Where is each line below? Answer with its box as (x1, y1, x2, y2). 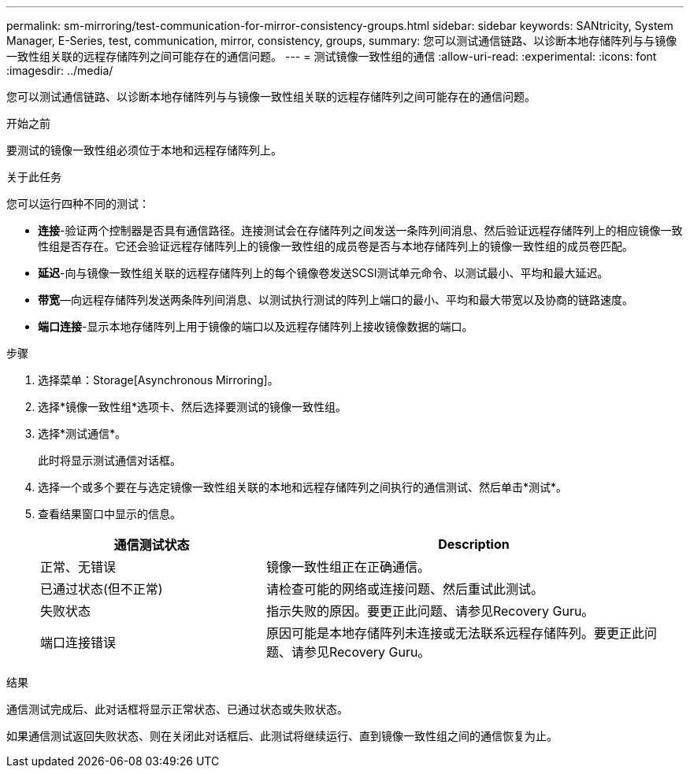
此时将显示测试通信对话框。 (38, 454, 181, 467)
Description (438, 536, 510, 552)
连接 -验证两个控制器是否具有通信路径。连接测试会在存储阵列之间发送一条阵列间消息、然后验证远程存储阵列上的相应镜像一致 (38, 224, 683, 237)
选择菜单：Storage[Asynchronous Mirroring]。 (38, 373, 279, 387)
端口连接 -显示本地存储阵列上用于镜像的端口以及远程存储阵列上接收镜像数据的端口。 (38, 320, 473, 333)
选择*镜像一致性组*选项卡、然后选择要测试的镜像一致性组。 (38, 400, 347, 413)
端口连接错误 (40, 635, 117, 650)
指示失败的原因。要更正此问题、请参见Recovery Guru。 (265, 603, 595, 619)
